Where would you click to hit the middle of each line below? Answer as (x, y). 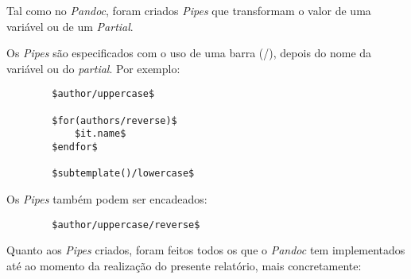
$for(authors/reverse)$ (114, 120)
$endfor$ (75, 147)
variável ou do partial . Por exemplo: (93, 68)
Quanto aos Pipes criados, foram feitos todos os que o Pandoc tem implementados (206, 250)
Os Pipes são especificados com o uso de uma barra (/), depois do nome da (189, 53)
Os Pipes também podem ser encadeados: (107, 198)
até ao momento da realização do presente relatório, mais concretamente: (184, 265)
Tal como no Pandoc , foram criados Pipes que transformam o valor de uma (189, 10)
